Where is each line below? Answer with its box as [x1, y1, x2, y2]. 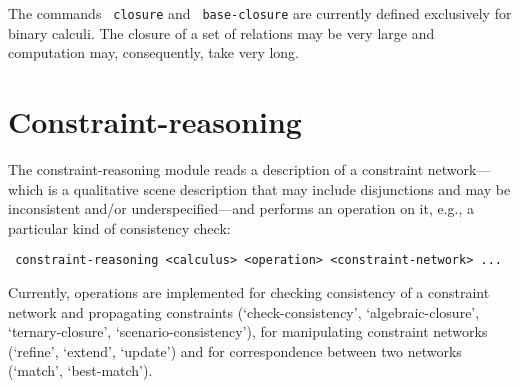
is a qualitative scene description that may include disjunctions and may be [48, 178, 511, 199]
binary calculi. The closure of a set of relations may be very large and [8, 22, 435, 43]
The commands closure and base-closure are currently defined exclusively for [8, 3, 512, 23]
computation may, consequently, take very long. [8, 42, 300, 63]
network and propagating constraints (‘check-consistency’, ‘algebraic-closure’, [8, 301, 480, 322]
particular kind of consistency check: [8, 217, 231, 238]
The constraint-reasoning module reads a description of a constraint [8, 158, 424, 179]
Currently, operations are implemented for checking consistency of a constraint [8, 282, 490, 302]
